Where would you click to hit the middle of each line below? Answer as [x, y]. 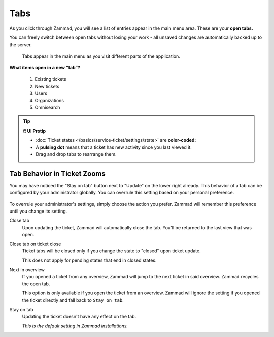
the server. [21, 45]
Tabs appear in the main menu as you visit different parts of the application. [101, 56]
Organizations [49, 100]
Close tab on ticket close [35, 244]
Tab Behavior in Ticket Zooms [58, 173]
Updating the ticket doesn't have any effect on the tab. [79, 317]
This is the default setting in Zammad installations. [75, 326]
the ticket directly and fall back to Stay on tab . [73, 300]
